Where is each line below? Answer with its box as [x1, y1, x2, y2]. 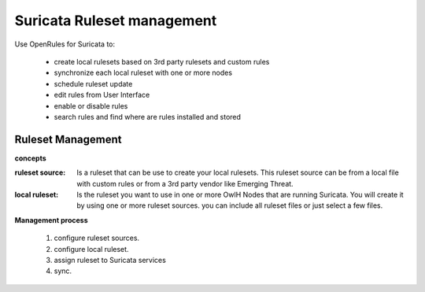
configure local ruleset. [54, 244, 129, 253]
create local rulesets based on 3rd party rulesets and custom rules [54, 57, 270, 66]
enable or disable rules [54, 101, 128, 110]
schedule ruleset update [54, 79, 133, 88]
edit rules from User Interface [54, 91, 150, 100]
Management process [14, 215, 88, 224]
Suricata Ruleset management [14, 12, 217, 29]
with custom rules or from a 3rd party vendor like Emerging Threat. [76, 179, 294, 188]
